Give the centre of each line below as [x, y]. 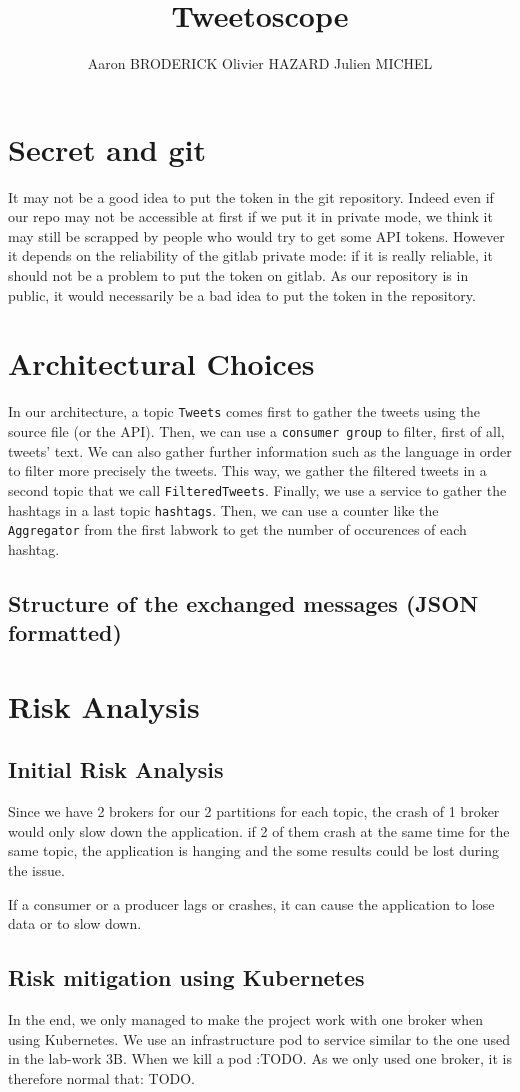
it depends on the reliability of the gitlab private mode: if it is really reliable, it [250, 255]
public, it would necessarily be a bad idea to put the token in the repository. [242, 294]
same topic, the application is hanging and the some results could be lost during [253, 850]
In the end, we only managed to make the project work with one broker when [245, 1018]
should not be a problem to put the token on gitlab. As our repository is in [238, 275]
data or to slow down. [75, 923]
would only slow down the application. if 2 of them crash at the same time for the [259, 830]
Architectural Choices [161, 363]
